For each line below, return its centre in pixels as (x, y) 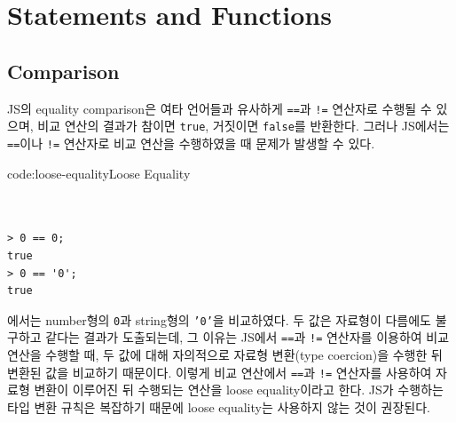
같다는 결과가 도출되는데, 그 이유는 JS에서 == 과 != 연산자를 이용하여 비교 (248, 337)
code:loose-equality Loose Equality (99, 173)
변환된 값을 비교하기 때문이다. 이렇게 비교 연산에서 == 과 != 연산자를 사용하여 (220, 372)
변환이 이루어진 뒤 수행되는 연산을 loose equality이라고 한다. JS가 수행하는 (239, 390)
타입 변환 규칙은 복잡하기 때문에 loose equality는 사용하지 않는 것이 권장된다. (219, 406)
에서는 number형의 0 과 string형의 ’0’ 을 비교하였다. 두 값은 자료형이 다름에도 (219, 319)
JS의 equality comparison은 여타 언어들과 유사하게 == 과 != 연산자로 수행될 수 (220, 108)
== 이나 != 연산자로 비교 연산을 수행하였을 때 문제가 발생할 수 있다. (191, 143)
